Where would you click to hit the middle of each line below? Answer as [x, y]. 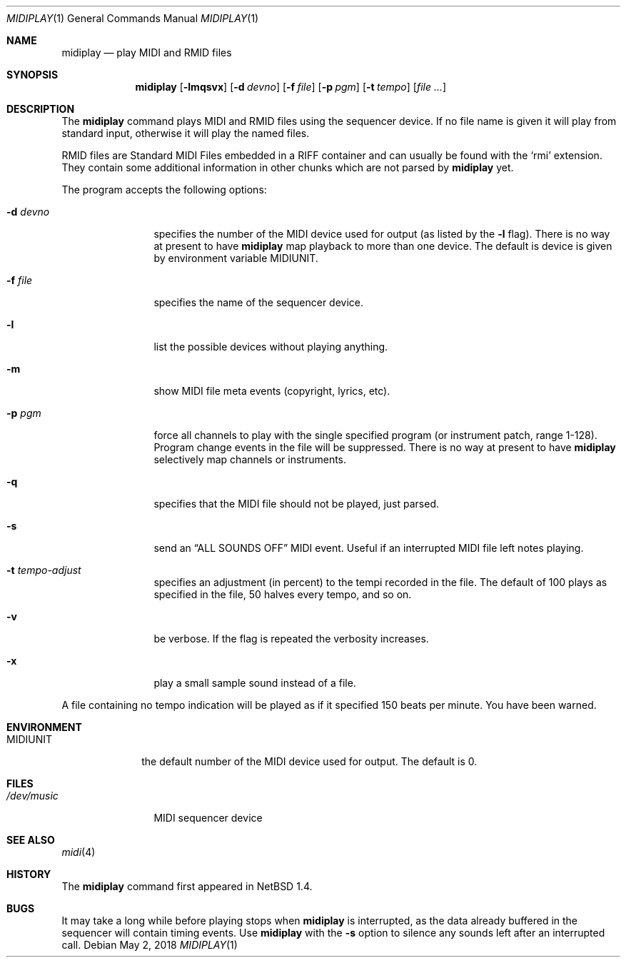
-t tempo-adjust [44, 570]
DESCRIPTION [41, 109]
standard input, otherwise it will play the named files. [186, 133]
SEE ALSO [31, 840]
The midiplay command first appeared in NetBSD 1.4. [187, 886]
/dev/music [32, 796]
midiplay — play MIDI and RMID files [147, 52]
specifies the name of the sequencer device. [259, 302]
